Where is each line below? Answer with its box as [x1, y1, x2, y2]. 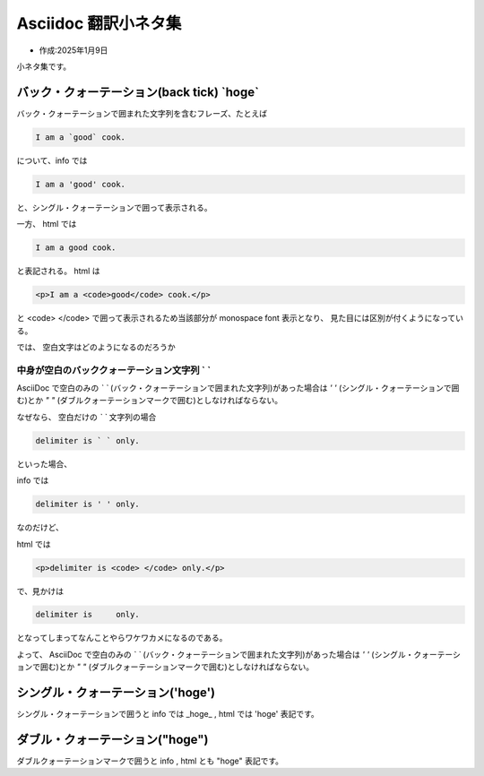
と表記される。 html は [16, 265, 100, 277]
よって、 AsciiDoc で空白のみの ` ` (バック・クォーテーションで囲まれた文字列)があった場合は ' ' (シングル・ [16, 649, 414, 660]
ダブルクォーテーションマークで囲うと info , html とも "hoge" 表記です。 [16, 755, 284, 766]
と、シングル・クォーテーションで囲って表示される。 [16, 202, 212, 212]
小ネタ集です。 [16, 61, 72, 72]
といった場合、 [16, 458, 72, 470]
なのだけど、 [16, 522, 65, 533]
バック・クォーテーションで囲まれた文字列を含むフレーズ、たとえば [16, 108, 268, 118]
